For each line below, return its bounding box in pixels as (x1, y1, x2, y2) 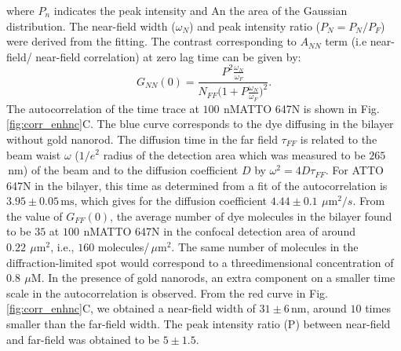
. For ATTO (325, 162, 384, 178)
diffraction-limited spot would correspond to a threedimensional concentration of (6, 254, 394, 270)
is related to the (300, 130, 377, 147)
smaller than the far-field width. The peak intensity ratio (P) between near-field (6, 316, 391, 332)
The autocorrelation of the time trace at (6, 100, 199, 116)
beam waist (6, 146, 61, 163)
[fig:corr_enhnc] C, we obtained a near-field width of (6, 300, 256, 316)
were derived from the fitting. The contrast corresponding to (6, 33, 297, 49)
